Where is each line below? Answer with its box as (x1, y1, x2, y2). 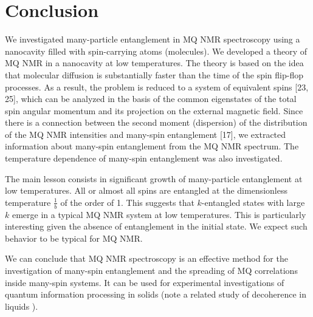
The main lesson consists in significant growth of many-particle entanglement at (5, 172, 303, 185)
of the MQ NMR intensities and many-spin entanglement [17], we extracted (5, 128, 286, 140)
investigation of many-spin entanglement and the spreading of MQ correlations (5, 264, 298, 277)
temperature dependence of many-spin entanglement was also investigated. (5, 152, 283, 165)
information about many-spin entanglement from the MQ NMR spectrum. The (5, 140, 299, 152)
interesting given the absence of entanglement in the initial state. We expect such (5, 220, 308, 233)
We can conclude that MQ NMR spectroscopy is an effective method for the (5, 252, 288, 265)
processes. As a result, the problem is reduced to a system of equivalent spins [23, (5, 80, 309, 93)
